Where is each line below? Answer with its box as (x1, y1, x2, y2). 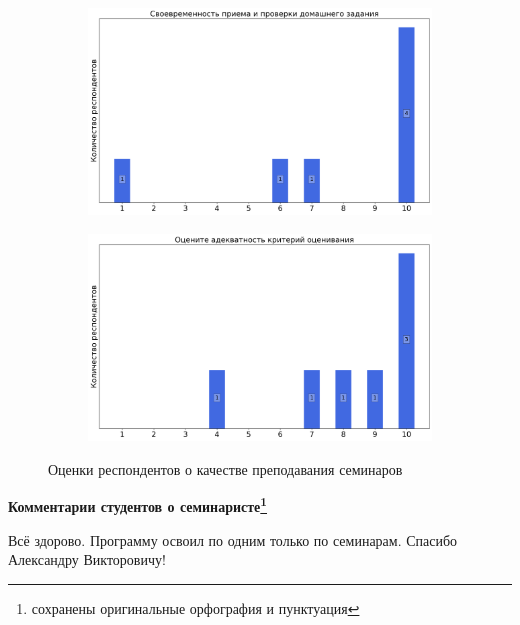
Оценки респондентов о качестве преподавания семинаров (48, 458, 403, 479)
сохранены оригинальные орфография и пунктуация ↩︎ (31, 597, 360, 618)
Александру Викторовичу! (8, 549, 166, 570)
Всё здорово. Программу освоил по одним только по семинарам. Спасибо (8, 529, 458, 550)
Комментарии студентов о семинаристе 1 (8, 493, 268, 516)
